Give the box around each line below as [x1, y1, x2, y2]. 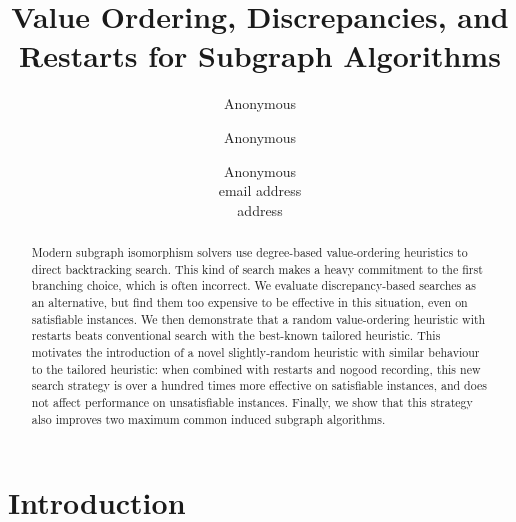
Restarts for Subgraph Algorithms [19, 35, 501, 76]
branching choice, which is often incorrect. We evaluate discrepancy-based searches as [31, 277, 476, 294]
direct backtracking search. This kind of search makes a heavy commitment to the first [31, 260, 483, 277]
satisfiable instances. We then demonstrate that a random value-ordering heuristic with [31, 310, 486, 327]
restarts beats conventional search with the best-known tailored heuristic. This [31, 327, 441, 344]
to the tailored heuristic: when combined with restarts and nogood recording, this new [31, 360, 481, 377]
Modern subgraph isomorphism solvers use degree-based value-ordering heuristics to [31, 244, 468, 261]
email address [218, 180, 302, 201]
